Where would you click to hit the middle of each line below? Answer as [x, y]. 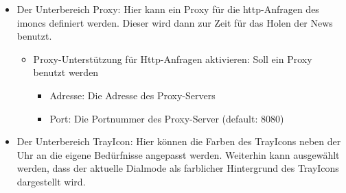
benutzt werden [66, 72]
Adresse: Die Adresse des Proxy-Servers [132, 95]
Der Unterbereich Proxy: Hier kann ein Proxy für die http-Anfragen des [168, 9]
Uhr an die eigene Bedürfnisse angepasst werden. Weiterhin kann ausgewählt [178, 154]
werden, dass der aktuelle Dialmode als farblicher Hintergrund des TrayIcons [178, 168]
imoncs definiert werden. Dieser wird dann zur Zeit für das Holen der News [175, 22]
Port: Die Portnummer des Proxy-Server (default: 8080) [167, 118]
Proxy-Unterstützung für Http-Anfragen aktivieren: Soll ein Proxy [173, 59]
